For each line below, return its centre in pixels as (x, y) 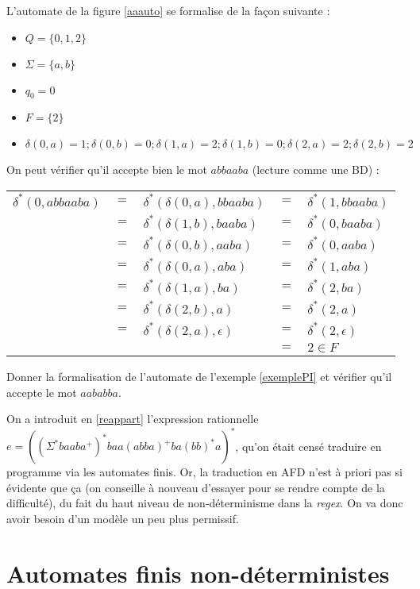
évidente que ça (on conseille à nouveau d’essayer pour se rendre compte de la (196, 487)
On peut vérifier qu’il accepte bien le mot (107, 169)
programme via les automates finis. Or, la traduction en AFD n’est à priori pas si (204, 472)
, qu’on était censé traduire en (308, 446)
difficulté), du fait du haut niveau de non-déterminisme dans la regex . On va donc (205, 503)
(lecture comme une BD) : (316, 169)
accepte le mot (42, 392)
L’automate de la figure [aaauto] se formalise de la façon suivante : (168, 10)
